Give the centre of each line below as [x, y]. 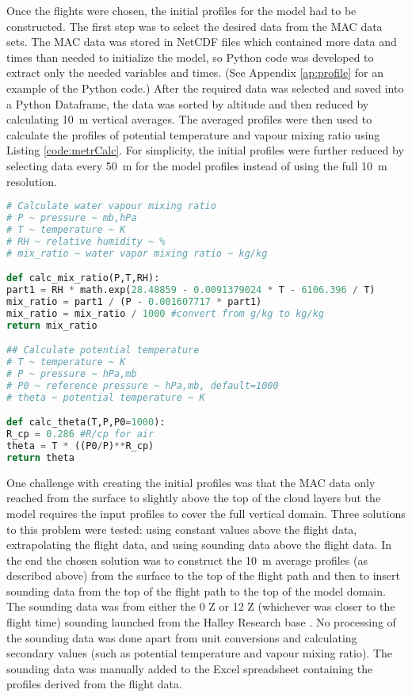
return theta [40, 457]
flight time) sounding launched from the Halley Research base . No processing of [201, 622]
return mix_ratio [52, 325]
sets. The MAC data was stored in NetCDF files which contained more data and [202, 42]
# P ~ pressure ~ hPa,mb [72, 373]
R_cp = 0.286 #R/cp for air [80, 434]
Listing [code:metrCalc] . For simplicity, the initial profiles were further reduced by [205, 150]
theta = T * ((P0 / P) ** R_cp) [80, 446]
